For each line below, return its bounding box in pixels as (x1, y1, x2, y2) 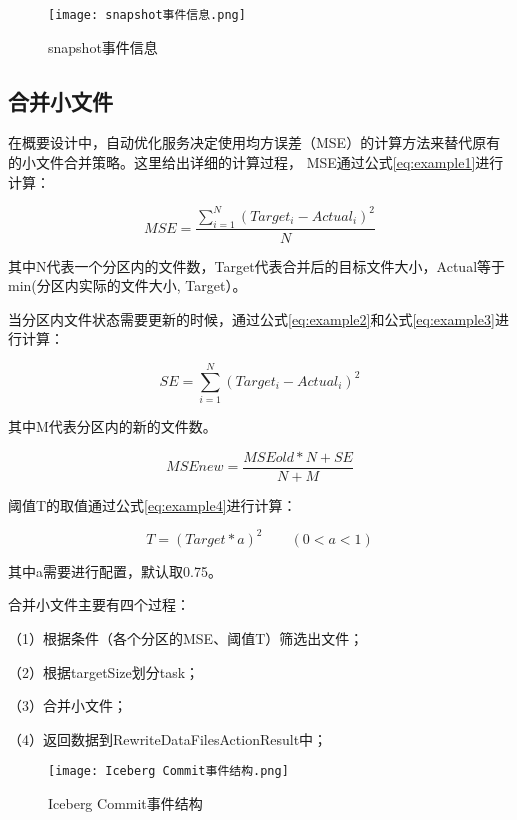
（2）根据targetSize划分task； (8, 661, 200, 682)
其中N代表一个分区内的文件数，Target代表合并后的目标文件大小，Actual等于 (8, 255, 506, 276)
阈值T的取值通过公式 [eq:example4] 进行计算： (8, 494, 297, 515)
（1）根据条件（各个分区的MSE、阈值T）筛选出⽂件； (8, 628, 364, 648)
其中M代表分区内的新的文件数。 (8, 416, 217, 437)
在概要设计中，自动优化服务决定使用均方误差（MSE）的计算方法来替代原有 (8, 132, 501, 153)
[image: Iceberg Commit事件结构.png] (48, 764, 289, 779)
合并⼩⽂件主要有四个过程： (8, 594, 190, 615)
